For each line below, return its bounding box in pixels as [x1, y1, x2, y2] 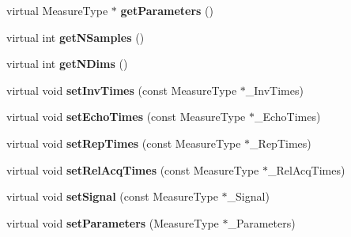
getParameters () [120, 2, 213, 18]
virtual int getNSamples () [6, 28, 145, 45]
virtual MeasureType [6, 2, 108, 18]
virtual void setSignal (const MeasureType [6, 188, 218, 205]
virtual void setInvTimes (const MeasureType [6, 81, 237, 98]
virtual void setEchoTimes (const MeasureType [6, 108, 246, 125]
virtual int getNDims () [6, 55, 128, 72]
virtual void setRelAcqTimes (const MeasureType [6, 161, 259, 178]
